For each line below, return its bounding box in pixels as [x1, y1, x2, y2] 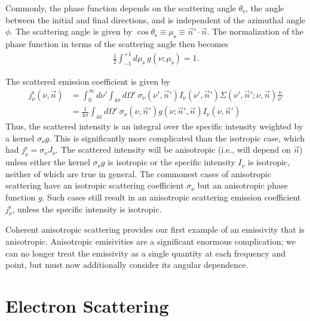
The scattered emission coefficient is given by [5, 75, 170, 87]
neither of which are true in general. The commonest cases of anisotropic [5, 167, 271, 180]
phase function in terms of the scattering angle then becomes [5, 37, 229, 50]
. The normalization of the [207, 25, 304, 38]
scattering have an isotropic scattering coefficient [5, 179, 184, 192]
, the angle [245, 2, 284, 14]
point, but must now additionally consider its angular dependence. [5, 258, 248, 271]
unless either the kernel [5, 156, 90, 168]
